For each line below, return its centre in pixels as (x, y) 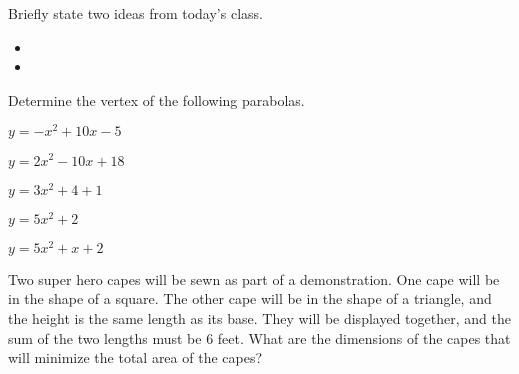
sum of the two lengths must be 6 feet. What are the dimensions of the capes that (259, 337)
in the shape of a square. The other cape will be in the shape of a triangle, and (250, 298)
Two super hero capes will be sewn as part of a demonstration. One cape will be (254, 278)
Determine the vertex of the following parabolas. (156, 99)
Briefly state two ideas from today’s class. (135, 13)
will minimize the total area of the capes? (135, 357)
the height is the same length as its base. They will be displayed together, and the (259, 317)
